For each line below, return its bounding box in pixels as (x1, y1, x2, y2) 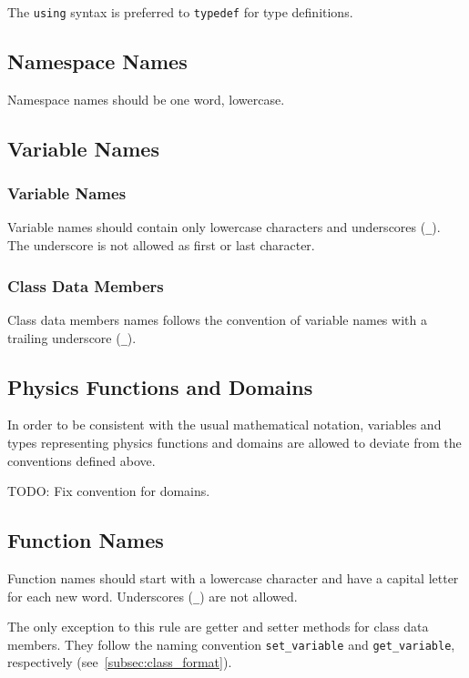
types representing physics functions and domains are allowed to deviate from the (7, 432, 462, 451)
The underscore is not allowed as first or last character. (7, 236, 315, 255)
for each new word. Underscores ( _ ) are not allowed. (7, 586, 298, 605)
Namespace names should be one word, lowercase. (7, 89, 285, 108)
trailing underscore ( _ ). (7, 328, 137, 347)
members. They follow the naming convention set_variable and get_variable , (7, 634, 455, 653)
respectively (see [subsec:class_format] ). (7, 653, 232, 672)
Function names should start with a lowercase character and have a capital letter (7, 568, 459, 587)
